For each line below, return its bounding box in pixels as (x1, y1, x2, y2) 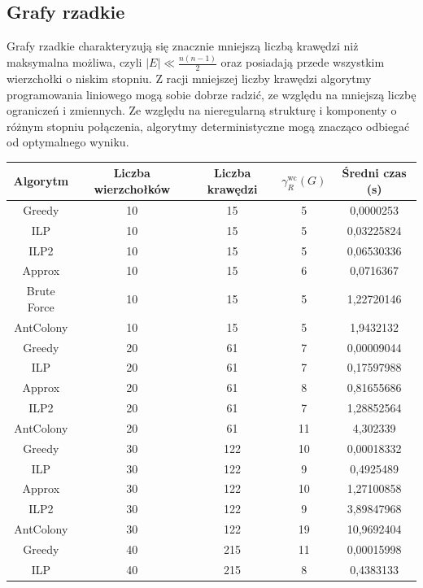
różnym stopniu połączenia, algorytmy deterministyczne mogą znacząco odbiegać (7, 117, 410, 134)
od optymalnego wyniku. (7, 133, 129, 150)
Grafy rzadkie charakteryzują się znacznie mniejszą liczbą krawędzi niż (7, 37, 359, 54)
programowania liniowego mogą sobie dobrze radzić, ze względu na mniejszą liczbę (7, 85, 416, 102)
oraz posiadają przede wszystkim (220, 54, 385, 71)
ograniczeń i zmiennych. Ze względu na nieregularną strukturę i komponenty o (7, 102, 397, 119)
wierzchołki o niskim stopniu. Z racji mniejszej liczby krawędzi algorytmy (7, 69, 372, 86)
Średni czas (342, 164, 407, 181)
